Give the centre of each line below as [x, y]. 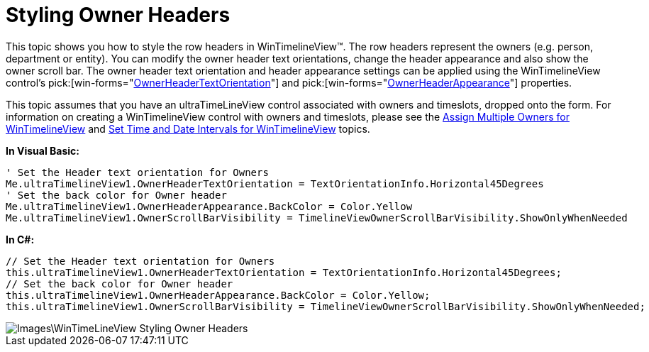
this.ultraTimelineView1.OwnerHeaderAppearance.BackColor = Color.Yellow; [218, 295]
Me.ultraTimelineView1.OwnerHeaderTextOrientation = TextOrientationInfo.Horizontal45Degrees [275, 183]
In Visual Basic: [43, 150]
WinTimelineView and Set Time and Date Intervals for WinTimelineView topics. [188, 128]
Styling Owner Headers [118, 15]
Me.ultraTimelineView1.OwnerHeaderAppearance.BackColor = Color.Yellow [209, 206]
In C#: [20, 239]
